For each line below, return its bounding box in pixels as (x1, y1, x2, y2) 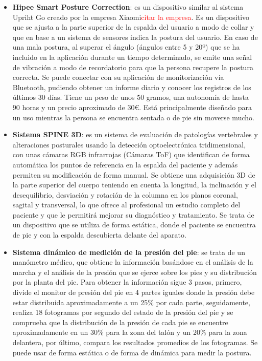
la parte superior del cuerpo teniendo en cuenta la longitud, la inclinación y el (12, 179, 256, 190)
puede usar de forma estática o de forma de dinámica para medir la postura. (12, 347, 252, 357)
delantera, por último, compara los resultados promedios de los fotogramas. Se (12, 337, 258, 347)
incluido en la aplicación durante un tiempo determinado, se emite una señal (12, 51, 252, 62)
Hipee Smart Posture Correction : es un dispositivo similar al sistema (12, 2, 244, 12)
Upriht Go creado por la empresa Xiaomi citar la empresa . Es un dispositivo (12, 11, 250, 22)
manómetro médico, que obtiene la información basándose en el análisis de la (12, 257, 253, 267)
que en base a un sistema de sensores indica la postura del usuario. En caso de (12, 31, 258, 42)
